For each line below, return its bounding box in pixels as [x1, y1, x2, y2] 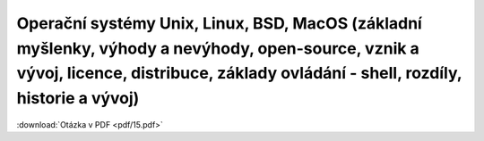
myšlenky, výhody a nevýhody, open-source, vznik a [16, 38, 420, 58]
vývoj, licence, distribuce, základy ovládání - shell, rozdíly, [16, 63, 462, 84]
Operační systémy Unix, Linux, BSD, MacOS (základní [16, 13, 423, 33]
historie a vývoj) [16, 88, 140, 109]
